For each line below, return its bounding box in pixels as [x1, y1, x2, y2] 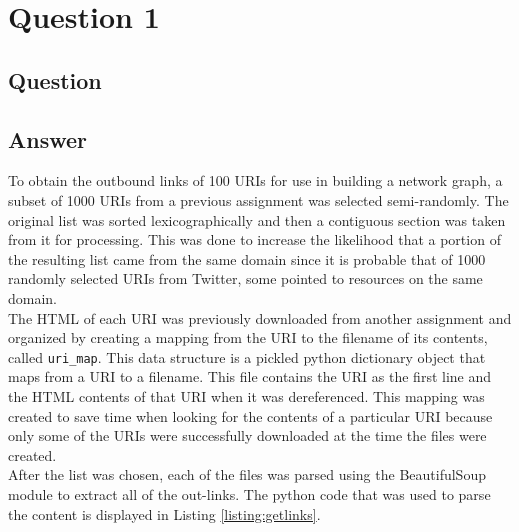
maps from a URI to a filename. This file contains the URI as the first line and [8, 366, 492, 387]
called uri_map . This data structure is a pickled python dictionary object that [8, 346, 486, 367]
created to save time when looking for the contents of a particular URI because [8, 405, 493, 426]
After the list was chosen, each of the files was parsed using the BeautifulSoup [8, 464, 486, 485]
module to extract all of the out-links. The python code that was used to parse [8, 483, 491, 504]
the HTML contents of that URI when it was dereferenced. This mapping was [8, 385, 485, 406]
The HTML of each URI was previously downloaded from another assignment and [8, 307, 512, 328]
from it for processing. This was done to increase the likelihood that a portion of [8, 229, 501, 250]
